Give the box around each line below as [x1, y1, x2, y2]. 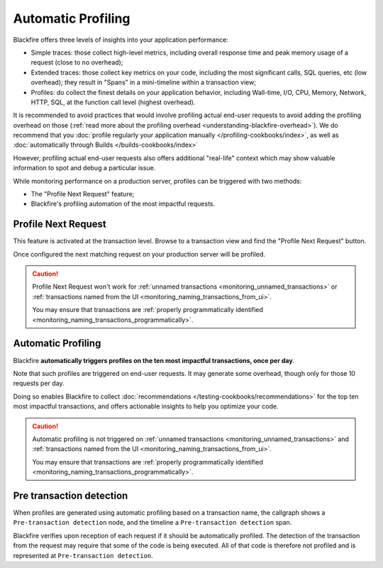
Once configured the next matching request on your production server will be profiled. [13, 250, 266, 258]
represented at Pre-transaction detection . [13, 551, 154, 559]
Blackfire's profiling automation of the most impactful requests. [30, 199, 216, 208]
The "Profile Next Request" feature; [30, 190, 135, 199]
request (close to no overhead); [30, 58, 123, 67]
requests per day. [13, 379, 65, 388]
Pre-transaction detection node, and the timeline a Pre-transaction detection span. [13, 518, 292, 527]
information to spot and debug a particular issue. [13, 164, 156, 172]
